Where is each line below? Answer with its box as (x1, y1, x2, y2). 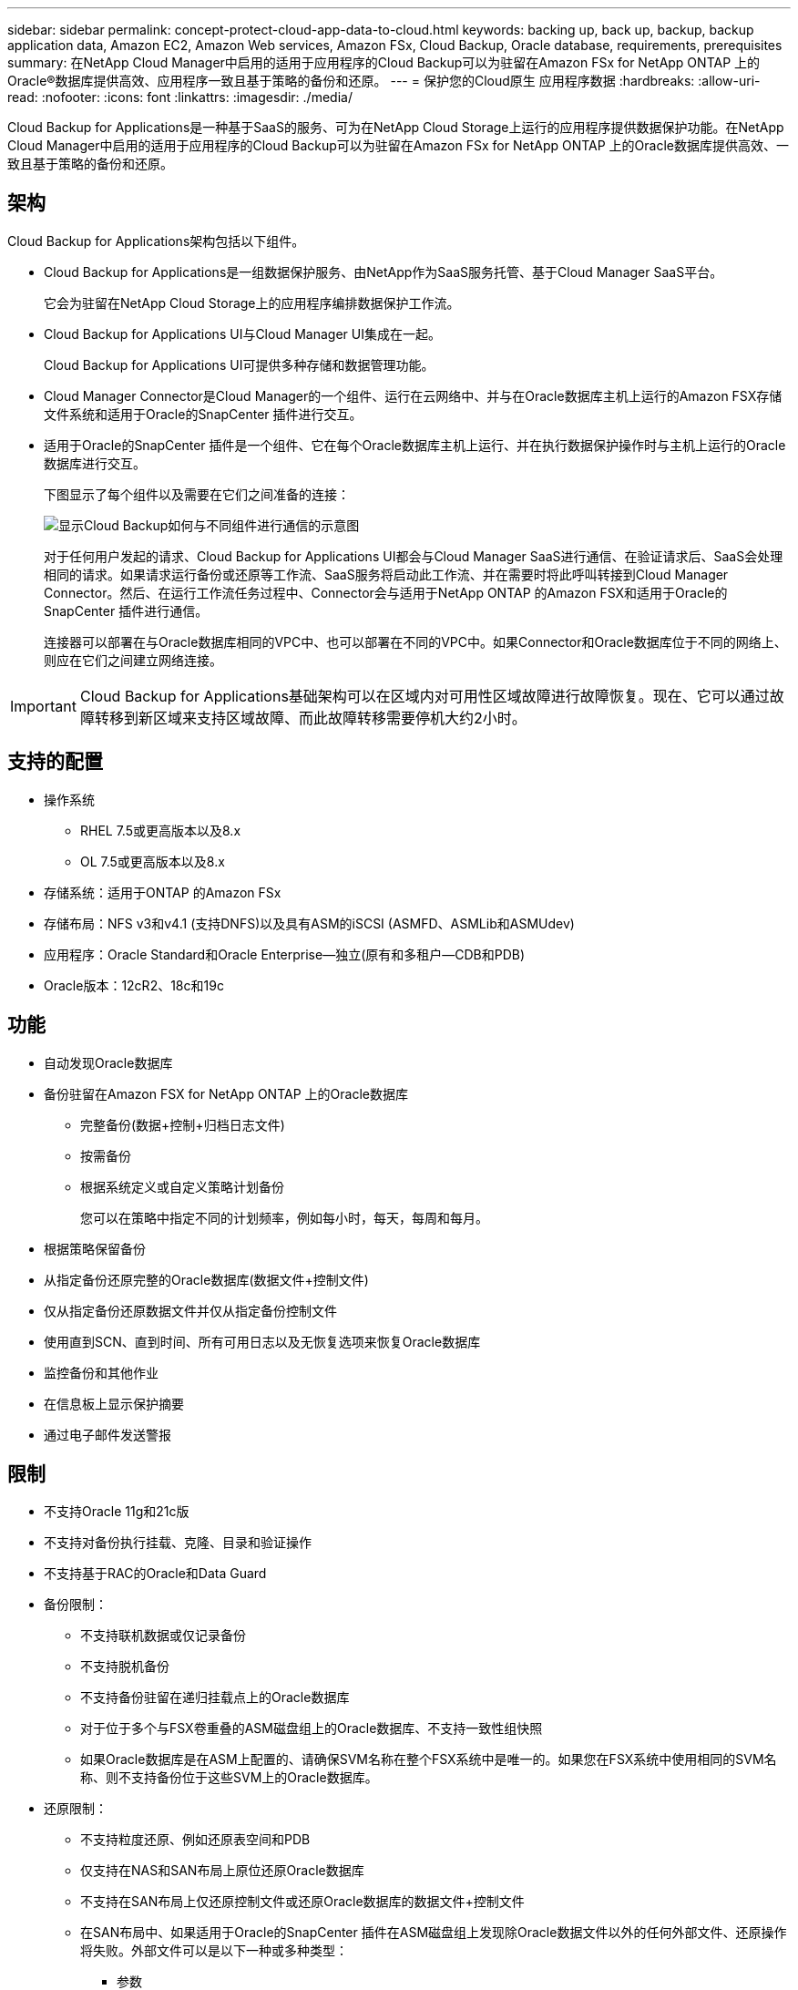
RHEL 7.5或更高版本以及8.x (80, 822, 241, 838)
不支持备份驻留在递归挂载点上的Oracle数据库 (80, 1689, 350, 1706)
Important (10, 696, 77, 715)
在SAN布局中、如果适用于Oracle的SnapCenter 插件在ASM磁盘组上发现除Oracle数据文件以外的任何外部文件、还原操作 (80, 1924, 787, 1941)
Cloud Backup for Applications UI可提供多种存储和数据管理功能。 (44, 356, 435, 373)
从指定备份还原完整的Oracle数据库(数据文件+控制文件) (44, 1271, 369, 1287)
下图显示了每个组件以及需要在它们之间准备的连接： (44, 486, 350, 502)
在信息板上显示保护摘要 (44, 1395, 184, 1411)
